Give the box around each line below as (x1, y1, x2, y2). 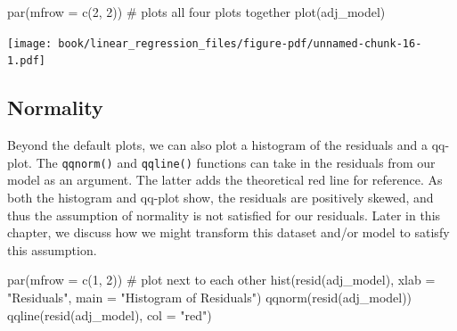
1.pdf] (7, 54, 45, 68)
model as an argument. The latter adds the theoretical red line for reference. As (7, 170, 443, 189)
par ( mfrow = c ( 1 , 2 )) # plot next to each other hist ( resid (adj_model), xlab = (7, 270, 436, 289)
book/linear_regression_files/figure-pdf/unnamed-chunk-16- (58, 37, 422, 50)
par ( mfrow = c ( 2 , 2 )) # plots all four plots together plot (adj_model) (7, 3, 386, 21)
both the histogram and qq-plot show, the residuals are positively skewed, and (7, 187, 434, 206)
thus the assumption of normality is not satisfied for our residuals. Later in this (7, 205, 441, 224)
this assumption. (7, 240, 97, 259)
